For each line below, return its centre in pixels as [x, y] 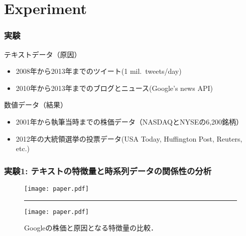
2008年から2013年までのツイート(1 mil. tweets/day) [99, 71]
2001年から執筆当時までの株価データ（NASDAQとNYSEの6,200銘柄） [130, 121]
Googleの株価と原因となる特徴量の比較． [91, 228]
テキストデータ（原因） [43, 54]
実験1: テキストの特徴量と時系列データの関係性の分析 [108, 170]
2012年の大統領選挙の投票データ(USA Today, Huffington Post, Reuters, [129, 138]
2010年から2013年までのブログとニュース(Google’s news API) [114, 88]
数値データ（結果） [36, 105]
